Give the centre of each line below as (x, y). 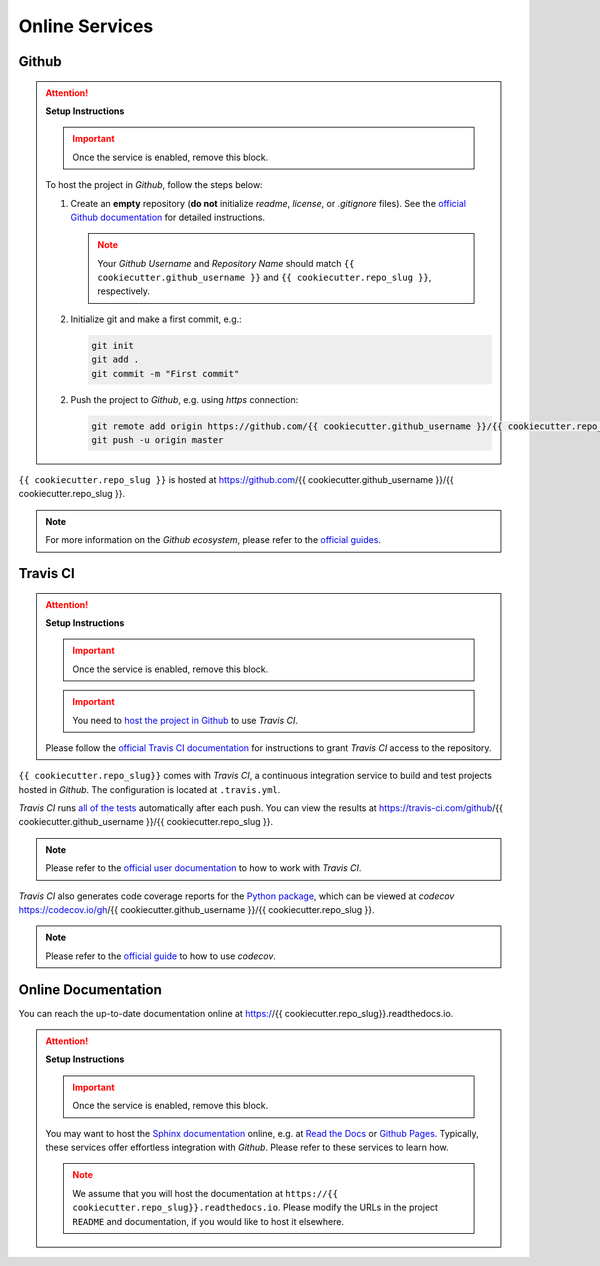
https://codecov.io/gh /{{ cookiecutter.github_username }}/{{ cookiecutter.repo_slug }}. (196, 910)
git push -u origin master (157, 439)
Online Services (86, 26)
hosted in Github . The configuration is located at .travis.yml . (149, 789)
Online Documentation (90, 989)
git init (113, 345)
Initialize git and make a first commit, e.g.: (156, 319)
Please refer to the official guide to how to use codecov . (161, 956)
